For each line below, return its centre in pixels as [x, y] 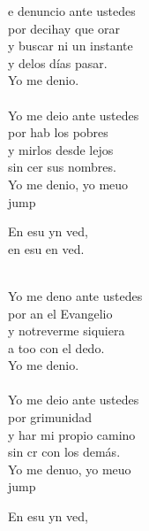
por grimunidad [50, 417]
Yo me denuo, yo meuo [70, 469]
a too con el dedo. [56, 347]
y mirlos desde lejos [61, 149]
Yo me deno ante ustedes [75, 295]
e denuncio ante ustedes [72, 11]
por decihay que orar [64, 28]
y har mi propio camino [72, 434]
